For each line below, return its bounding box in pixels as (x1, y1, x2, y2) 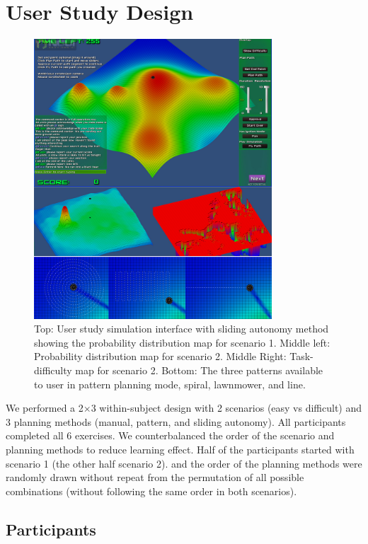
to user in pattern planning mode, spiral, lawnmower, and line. (34, 376, 306, 391)
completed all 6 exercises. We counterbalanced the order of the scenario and (6, 428, 335, 443)
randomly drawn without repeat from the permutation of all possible (6, 470, 304, 485)
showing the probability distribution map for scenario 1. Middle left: (34, 335, 330, 349)
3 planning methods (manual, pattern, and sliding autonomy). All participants (6, 414, 346, 429)
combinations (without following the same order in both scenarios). (6, 483, 297, 498)
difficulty (34, 362, 72, 377)
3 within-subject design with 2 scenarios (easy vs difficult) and (91, 400, 362, 415)
